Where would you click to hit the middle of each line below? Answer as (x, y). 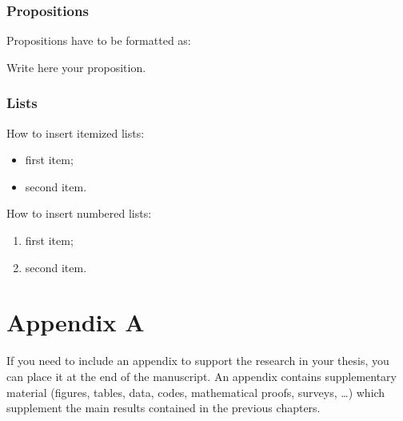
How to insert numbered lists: (79, 213)
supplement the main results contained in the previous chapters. (164, 408)
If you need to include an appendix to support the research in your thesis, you (198, 361)
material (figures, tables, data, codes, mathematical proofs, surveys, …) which (196, 392)
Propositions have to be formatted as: (99, 40)
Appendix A (76, 322)
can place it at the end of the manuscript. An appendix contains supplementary (201, 376)
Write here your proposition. (76, 67)
